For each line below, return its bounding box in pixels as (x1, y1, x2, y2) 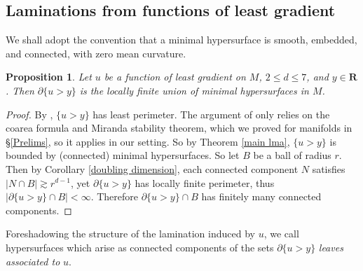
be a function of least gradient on (104, 69, 246, 84)
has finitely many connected (201, 189, 322, 204)
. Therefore (90, 189, 138, 204)
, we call (263, 226, 299, 241)
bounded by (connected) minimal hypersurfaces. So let (6, 148, 240, 162)
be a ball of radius (253, 148, 331, 162)
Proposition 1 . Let (6, 69, 92, 84)
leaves (318, 239, 343, 254)
